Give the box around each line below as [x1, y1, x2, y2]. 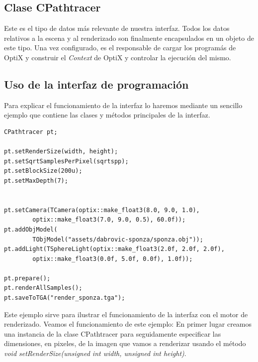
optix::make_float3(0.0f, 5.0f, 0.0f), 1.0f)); [32, 255, 193, 262]
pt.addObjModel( [4, 226, 58, 233]
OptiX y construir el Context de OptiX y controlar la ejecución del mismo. [4, 52, 231, 62]
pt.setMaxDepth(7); [4, 177, 68, 184]
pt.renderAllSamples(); [4, 284, 83, 292]
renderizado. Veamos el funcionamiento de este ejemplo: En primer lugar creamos [4, 319, 252, 329]
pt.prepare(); [4, 274, 51, 282]
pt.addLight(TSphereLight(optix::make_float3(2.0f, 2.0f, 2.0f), [4, 245, 225, 253]
